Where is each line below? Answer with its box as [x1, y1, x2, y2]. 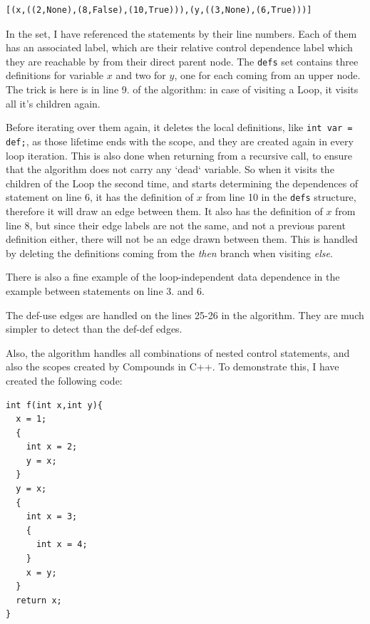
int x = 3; [26, 511, 78, 522]
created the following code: [6, 373, 123, 388]
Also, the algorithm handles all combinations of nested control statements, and [6, 345, 350, 360]
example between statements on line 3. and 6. [6, 283, 205, 298]
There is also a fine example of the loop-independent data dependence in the [6, 269, 340, 284]
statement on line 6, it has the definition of [6, 189, 194, 204]
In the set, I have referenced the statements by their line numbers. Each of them [6, 26, 357, 41]
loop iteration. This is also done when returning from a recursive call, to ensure [6, 147, 352, 162]
